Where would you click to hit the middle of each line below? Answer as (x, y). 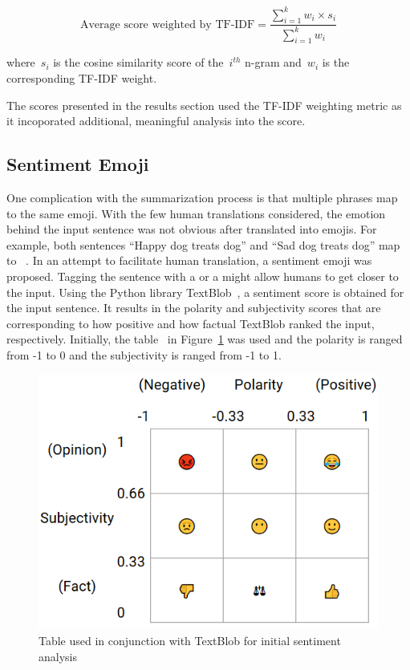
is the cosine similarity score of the (138, 62)
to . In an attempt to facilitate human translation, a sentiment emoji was (189, 260)
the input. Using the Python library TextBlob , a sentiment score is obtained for (205, 292)
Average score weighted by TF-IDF (167, 24)
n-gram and (273, 62)
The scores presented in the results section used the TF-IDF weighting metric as (204, 105)
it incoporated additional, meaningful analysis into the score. (156, 121)
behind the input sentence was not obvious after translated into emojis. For (192, 229)
